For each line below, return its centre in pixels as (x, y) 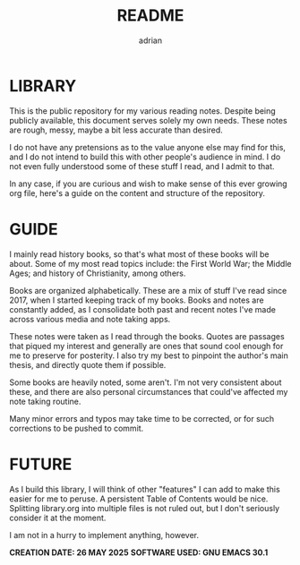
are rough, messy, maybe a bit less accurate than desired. (116, 130)
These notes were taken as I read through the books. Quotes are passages (147, 336)
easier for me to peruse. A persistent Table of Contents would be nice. (139, 499)
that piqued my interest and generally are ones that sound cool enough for (146, 346)
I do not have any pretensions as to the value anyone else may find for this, (148, 147)
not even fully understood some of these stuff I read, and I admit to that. (142, 166)
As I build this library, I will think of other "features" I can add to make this (145, 489)
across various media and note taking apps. (90, 319)
